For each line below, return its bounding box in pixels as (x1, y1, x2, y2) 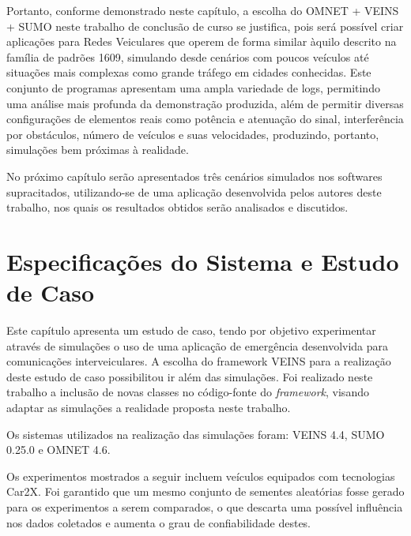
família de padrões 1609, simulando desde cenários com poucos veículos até (6, 48, 369, 65)
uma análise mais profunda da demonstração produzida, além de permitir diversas (6, 95, 404, 111)
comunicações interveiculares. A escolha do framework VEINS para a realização (6, 353, 391, 369)
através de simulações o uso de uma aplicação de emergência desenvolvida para (6, 337, 389, 354)
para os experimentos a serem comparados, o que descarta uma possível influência (6, 498, 403, 515)
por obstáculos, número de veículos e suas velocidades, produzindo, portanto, (6, 126, 379, 142)
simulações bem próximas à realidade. (6, 141, 189, 158)
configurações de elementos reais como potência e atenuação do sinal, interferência (6, 111, 404, 127)
